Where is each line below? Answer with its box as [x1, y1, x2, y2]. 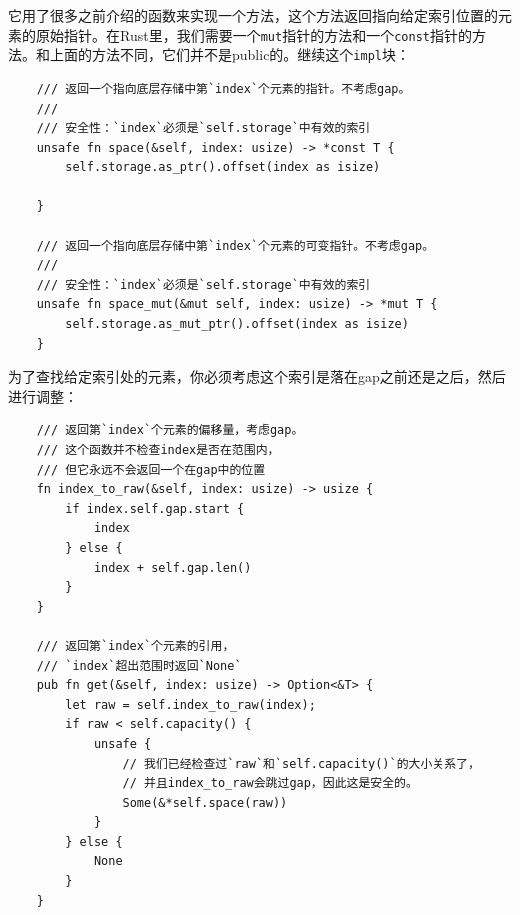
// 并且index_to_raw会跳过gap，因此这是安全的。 [122, 776, 418, 791]
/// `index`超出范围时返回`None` [36, 658, 242, 673]
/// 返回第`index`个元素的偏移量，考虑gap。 [36, 423, 304, 438]
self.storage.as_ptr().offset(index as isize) [65, 160, 381, 175]
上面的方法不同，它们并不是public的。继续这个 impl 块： [49, 44, 410, 65]
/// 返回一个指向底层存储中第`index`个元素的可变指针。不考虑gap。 [36, 238, 435, 253]
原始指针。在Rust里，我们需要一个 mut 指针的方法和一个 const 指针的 [35, 24, 472, 45]
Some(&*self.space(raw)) [122, 795, 288, 810]
